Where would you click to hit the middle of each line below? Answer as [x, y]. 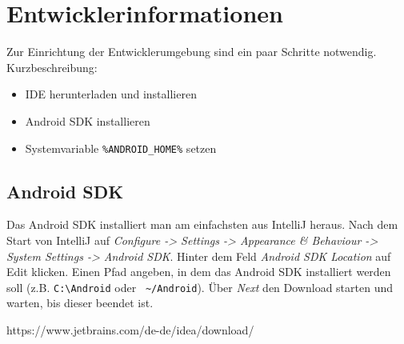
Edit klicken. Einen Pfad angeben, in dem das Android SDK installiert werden [199, 272]
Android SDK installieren [88, 120]
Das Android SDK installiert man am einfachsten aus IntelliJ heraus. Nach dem [202, 224]
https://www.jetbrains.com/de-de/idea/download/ [130, 329]
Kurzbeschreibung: [52, 67]
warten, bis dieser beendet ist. [80, 303]
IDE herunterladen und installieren [111, 94]
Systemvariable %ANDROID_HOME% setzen [121, 148]
